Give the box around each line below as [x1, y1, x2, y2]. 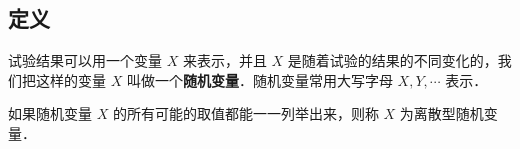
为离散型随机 [399, 103, 484, 124]
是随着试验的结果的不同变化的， [287, 50, 498, 71]
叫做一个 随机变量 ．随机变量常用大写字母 [126, 69, 393, 90]
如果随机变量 [8, 103, 92, 124]
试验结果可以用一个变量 [8, 50, 162, 71]
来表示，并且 [182, 50, 267, 71]
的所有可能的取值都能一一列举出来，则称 [112, 103, 379, 124]
